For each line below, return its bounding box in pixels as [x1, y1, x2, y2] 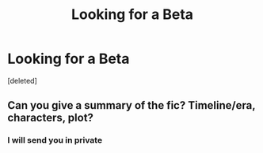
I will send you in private [7, 135, 103, 146]
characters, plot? [7, 111, 94, 125]
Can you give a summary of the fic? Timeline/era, [7, 99, 256, 112]
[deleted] [7, 76, 37, 85]
